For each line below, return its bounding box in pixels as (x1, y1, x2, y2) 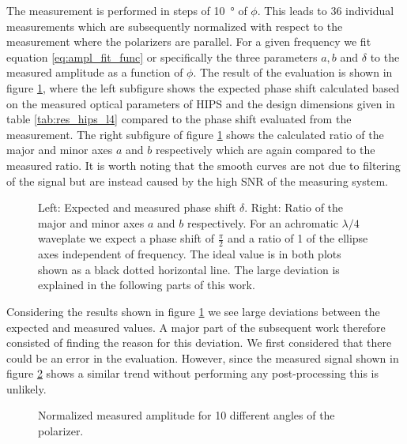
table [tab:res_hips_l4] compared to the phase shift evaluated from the (6, 111, 352, 127)
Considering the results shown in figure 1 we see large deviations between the (6, 303, 380, 319)
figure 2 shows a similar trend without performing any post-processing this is (6, 365, 379, 382)
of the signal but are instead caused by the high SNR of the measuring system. (6, 172, 388, 189)
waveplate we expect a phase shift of (38, 230, 214, 246)
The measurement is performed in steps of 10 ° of (6, 2, 247, 18)
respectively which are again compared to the (155, 141, 375, 158)
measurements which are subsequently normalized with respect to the (6, 17, 343, 34)
